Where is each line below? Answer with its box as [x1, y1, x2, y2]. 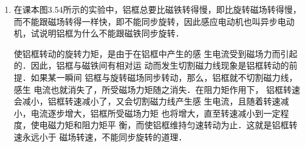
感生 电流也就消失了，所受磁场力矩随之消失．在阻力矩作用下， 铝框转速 [13, 83, 301, 95]
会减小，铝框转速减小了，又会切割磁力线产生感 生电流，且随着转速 [13, 95, 281, 108]
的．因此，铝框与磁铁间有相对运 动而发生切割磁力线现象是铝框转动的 [13, 59, 289, 72]
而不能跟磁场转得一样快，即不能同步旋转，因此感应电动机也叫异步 [13, 15, 278, 27]
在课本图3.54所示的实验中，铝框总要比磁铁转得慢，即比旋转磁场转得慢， [13, 3, 301, 15]
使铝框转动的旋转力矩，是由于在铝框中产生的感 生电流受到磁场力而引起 [13, 47, 298, 60]
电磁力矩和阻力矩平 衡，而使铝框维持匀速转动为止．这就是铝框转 [39, 118, 298, 131]
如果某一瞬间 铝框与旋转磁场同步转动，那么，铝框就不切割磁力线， [30, 70, 298, 83]
